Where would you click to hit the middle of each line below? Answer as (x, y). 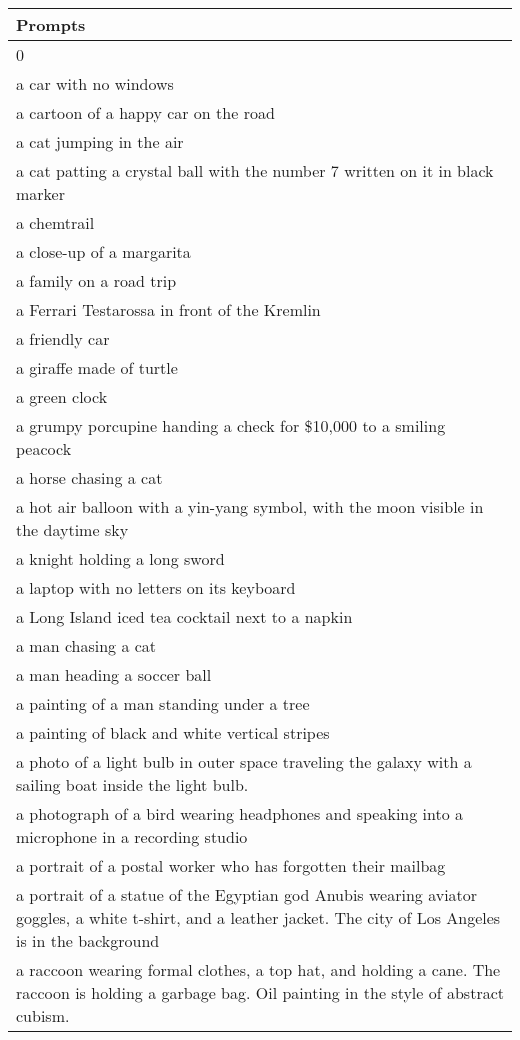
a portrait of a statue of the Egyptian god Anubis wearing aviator (247, 894)
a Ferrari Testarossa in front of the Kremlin (168, 309)
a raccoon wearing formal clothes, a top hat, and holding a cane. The (258, 969)
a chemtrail (55, 222)
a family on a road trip (96, 280)
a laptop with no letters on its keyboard (156, 587)
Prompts (51, 24)
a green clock (62, 396)
